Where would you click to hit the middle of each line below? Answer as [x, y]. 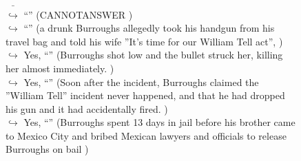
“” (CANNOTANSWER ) [78, 14]
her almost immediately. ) [60, 68]
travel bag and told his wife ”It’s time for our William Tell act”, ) [144, 41]
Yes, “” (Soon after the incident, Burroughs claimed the [141, 82]
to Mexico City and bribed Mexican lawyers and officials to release [146, 135]
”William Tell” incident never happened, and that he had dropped [145, 95]
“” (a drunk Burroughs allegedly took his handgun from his [149, 28]
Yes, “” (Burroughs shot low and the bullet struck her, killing [153, 55]
